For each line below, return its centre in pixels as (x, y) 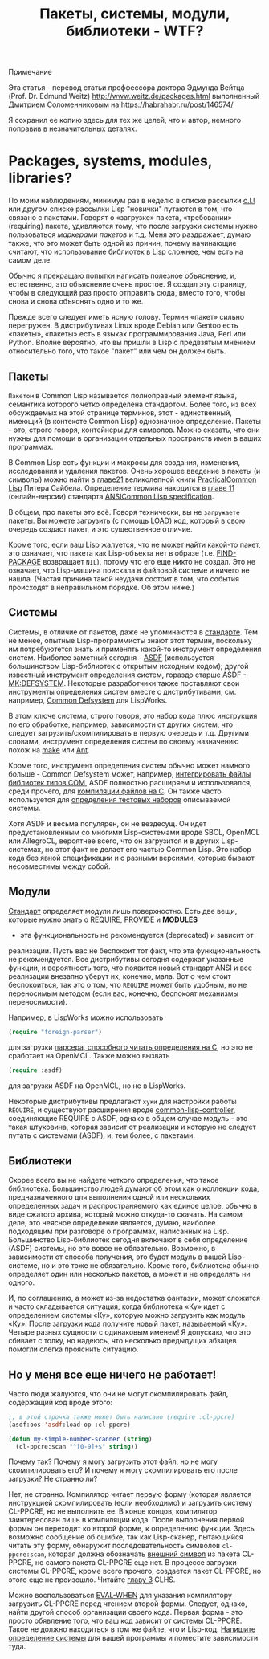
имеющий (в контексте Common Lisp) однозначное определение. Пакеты (135, 421)
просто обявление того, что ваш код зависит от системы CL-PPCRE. (125, 1621)
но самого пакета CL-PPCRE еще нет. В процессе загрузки (136, 1563)
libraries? (41, 178)
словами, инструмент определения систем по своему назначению (124, 741)
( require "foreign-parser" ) (55, 1032)
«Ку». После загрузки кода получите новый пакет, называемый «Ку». (128, 1324)
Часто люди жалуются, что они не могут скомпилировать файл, (118, 1393)
